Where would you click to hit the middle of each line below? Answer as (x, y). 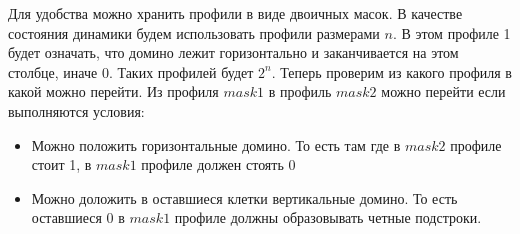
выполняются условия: (76, 110)
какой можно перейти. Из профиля (113, 91)
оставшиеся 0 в (78, 217)
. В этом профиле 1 (451, 32)
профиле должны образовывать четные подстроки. (328, 217)
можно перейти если (443, 91)
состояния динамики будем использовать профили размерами (194, 32)
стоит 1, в (61, 164)
